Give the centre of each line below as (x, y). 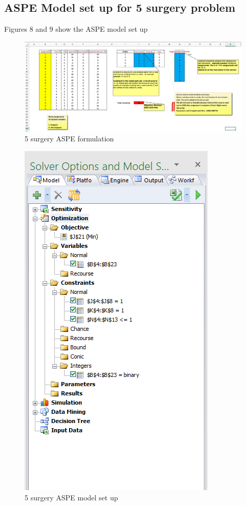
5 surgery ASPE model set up (71, 497)
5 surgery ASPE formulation (69, 139)
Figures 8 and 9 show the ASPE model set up (76, 29)
